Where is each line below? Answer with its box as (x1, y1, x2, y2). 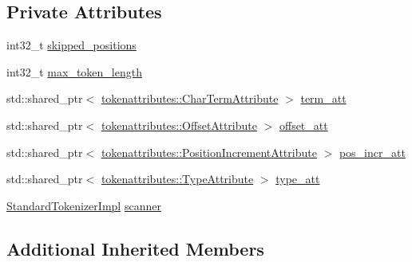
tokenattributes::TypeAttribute (101, 170, 254, 187)
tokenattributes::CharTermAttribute (101, 90, 279, 107)
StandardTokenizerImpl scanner (6, 197, 161, 213)
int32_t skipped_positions (6, 37, 137, 53)
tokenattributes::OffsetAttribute (101, 116, 257, 133)
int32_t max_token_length (6, 63, 142, 80)
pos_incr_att (339, 143, 406, 160)
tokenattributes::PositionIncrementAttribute (101, 143, 317, 160)
